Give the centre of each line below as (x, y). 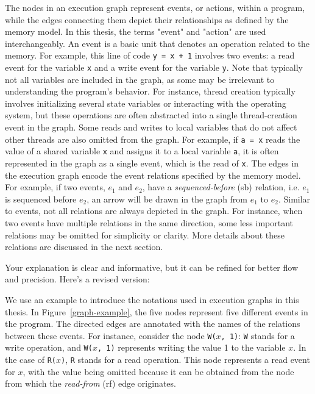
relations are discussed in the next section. (84, 247)
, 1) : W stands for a (258, 335)
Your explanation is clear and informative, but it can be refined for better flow (152, 267)
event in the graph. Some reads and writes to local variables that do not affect (151, 127)
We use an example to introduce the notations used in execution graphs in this (152, 299)
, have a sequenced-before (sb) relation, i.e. (221, 187)
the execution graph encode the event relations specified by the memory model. (153, 175)
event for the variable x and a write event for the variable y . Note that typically (154, 67)
